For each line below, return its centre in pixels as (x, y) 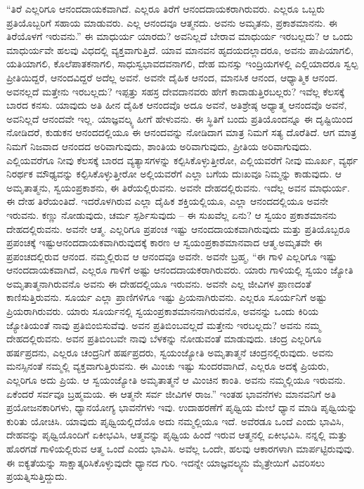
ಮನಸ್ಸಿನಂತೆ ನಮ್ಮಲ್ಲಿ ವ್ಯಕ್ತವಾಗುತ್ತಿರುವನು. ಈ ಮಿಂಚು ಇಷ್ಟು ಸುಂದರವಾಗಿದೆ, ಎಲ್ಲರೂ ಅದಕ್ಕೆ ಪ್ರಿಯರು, (168, 366)
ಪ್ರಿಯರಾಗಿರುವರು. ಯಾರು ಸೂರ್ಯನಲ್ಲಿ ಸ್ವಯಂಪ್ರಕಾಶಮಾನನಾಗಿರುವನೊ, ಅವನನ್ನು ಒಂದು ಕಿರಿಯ (163, 311)
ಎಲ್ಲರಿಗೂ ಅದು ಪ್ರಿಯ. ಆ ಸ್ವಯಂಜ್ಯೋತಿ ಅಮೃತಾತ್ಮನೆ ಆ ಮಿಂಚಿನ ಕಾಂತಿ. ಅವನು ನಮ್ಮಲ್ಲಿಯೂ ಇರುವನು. (176, 380)
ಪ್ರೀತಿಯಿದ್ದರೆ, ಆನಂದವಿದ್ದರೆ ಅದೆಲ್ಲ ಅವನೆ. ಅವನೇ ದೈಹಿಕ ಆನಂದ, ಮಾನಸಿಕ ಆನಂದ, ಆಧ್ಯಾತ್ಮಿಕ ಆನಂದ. (172, 77)
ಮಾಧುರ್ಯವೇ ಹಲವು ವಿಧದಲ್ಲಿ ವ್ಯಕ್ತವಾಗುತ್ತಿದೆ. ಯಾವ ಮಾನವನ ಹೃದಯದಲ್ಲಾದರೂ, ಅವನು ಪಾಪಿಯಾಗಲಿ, (180, 49)
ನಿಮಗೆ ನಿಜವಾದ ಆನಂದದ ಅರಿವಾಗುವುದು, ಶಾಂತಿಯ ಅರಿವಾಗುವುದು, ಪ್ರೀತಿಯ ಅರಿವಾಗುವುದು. (159, 146)
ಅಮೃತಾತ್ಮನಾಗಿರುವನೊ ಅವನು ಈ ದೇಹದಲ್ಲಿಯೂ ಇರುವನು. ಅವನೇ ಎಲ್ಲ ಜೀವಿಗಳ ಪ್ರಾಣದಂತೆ (159, 283)
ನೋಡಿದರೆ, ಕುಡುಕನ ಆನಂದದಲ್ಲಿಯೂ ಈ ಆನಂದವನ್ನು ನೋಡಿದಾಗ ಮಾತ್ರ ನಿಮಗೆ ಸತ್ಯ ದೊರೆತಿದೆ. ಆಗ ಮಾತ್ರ (182, 132)
